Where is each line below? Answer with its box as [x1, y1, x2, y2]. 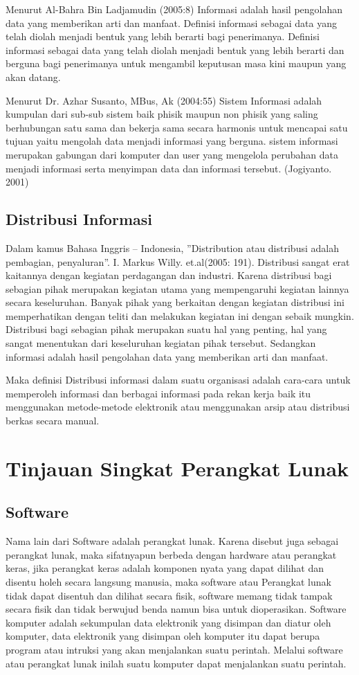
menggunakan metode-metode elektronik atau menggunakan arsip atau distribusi [6, 399, 350, 414]
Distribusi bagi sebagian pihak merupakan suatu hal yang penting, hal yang [6, 322, 327, 336]
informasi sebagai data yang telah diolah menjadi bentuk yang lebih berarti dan [6, 42, 344, 57]
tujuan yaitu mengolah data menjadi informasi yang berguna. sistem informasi [6, 134, 338, 148]
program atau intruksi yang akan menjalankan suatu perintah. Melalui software [6, 642, 343, 656]
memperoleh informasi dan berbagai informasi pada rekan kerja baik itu [6, 386, 311, 400]
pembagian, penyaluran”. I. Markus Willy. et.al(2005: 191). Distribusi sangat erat [6, 254, 350, 269]
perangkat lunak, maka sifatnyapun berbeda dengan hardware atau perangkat [6, 547, 337, 561]
